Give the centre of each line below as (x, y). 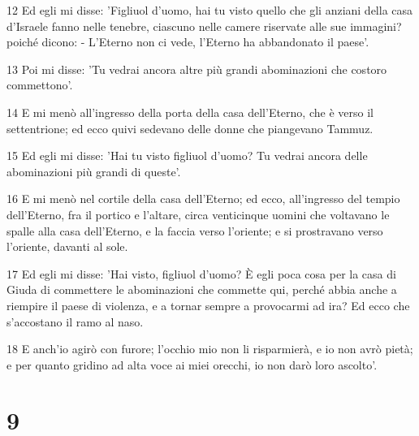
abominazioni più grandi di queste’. (94, 171)
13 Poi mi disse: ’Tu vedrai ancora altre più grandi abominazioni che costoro (197, 69)
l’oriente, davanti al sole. (67, 246)
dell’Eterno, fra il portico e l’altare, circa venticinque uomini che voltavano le (198, 214)
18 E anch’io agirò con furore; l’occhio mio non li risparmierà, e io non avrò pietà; (210, 349)
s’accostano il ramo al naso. (75, 321)
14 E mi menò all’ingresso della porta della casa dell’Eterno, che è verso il (190, 112)
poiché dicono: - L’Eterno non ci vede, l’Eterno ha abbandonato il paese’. (188, 42)
